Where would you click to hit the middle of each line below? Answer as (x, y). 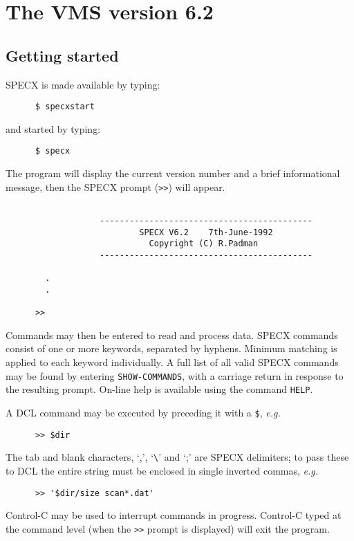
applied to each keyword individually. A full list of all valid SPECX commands (172, 362)
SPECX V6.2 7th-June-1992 (206, 232)
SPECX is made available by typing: (83, 84)
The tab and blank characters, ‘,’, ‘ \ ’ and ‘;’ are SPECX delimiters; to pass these (177, 457)
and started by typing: (53, 128)
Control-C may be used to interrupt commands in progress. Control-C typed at (174, 515)
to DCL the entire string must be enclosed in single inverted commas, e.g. (162, 470)
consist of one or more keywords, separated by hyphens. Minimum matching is (171, 348)
